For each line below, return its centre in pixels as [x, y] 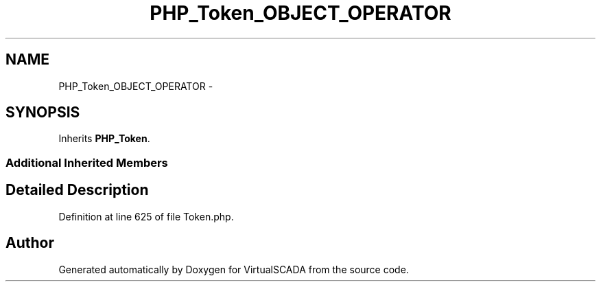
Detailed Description [77, 190]
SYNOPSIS [43, 113]
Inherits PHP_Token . [104, 139]
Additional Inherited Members [87, 162]
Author [30, 243]
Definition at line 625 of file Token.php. [146, 216]
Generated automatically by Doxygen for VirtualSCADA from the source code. [234, 269]
